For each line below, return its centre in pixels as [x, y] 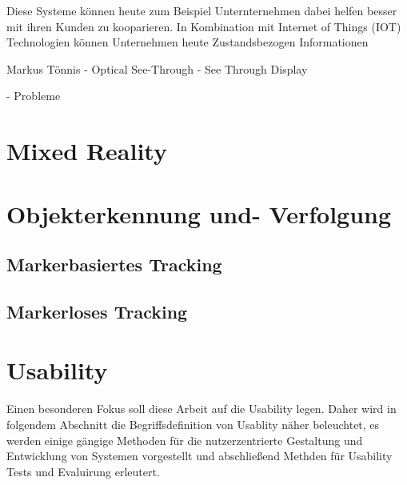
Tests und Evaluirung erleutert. [83, 471]
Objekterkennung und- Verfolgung [199, 213]
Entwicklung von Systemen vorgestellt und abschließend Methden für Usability [200, 456]
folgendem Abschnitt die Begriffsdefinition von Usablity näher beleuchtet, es [193, 424]
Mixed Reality [87, 151]
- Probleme [34, 96]
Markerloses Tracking [97, 311]
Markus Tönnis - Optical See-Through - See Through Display [157, 68]
